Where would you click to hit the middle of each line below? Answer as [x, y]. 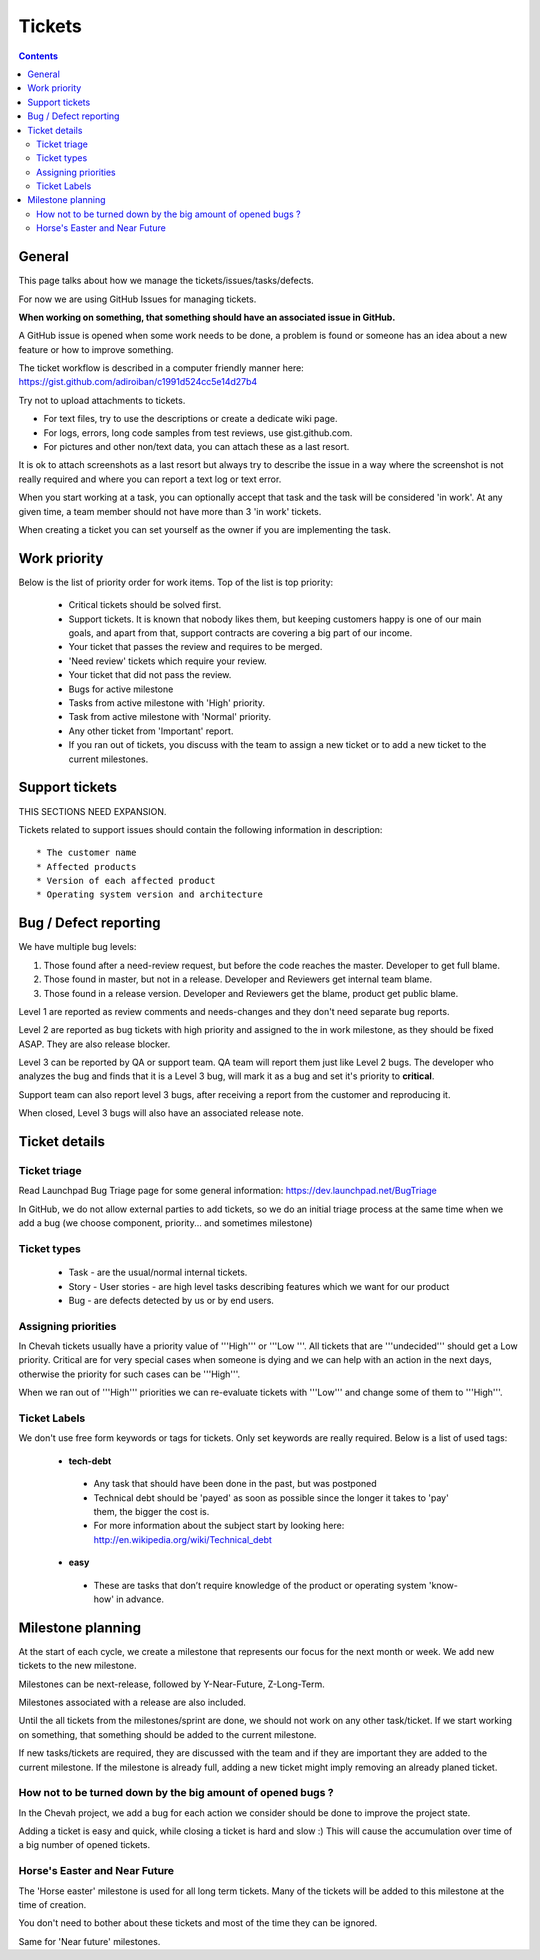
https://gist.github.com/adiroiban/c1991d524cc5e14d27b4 [138, 382]
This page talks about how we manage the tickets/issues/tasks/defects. [166, 281]
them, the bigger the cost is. [151, 1511]
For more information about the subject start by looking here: [219, 1526]
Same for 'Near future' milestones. [89, 1941]
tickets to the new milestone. [77, 1666]
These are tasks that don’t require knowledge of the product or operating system [260, 1585]
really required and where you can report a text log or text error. [150, 479]
